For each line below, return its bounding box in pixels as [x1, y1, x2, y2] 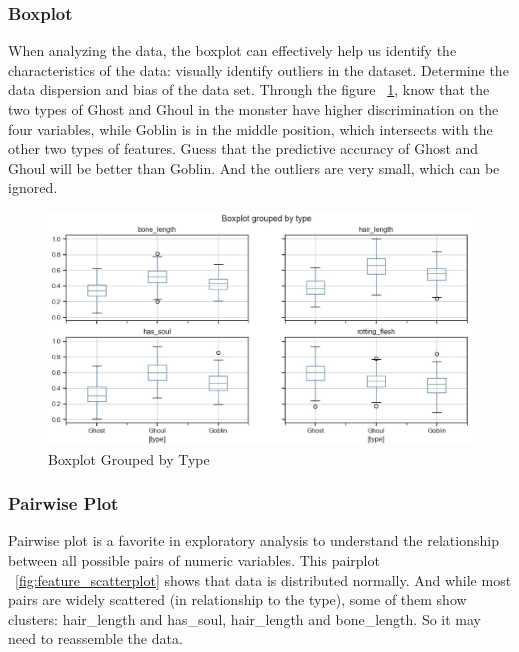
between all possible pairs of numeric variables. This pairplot [8, 550, 380, 571]
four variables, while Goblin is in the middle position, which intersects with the [8, 118, 493, 139]
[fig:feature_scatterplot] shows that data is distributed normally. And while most [15, 569, 512, 590]
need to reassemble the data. [8, 628, 183, 649]
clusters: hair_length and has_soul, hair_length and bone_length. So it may [8, 608, 481, 629]
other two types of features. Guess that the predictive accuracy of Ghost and [8, 138, 479, 159]
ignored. [8, 177, 58, 198]
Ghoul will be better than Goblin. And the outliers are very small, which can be [8, 157, 500, 178]
